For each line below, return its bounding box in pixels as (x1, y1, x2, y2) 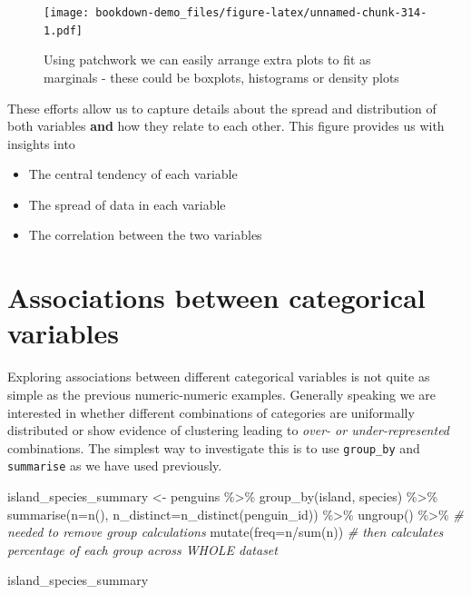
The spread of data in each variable (28, 194, 226, 213)
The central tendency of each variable (28, 164, 238, 183)
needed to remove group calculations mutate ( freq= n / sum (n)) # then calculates (7, 522, 444, 541)
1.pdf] (44, 24, 83, 37)
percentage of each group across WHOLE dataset (7, 540, 278, 559)
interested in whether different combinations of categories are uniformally (7, 402, 415, 421)
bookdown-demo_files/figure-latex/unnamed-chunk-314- (95, 6, 427, 19)
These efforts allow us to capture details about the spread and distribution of (7, 98, 437, 117)
